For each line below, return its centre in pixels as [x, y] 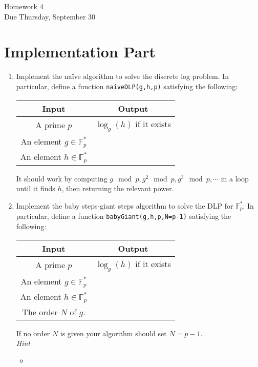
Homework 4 [24, 6]
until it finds [36, 188]
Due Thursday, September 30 [50, 16]
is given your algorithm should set [113, 333]
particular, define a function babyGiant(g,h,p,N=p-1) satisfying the [124, 216]
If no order [33, 333]
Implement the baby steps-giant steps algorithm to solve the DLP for [125, 205]
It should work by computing [62, 178]
